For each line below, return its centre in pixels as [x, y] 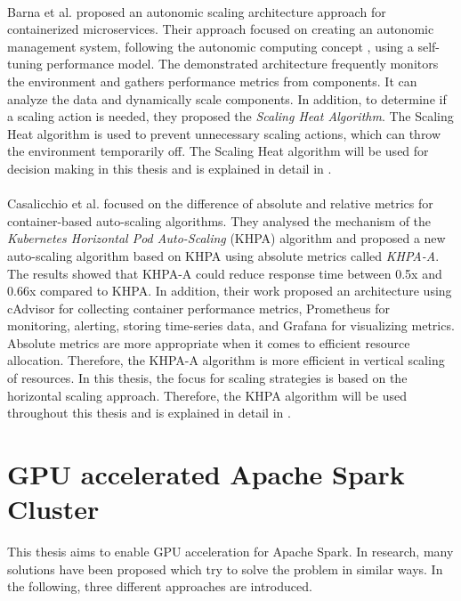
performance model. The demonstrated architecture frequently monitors [243, 64]
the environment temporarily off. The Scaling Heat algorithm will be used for [218, 151]
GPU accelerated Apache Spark [206, 474]
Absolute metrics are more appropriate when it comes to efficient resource [209, 342]
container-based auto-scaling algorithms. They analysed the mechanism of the [219, 220]
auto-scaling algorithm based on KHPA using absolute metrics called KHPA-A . [223, 255]
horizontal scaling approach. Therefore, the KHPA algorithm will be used [207, 395]
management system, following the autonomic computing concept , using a [210, 46]
